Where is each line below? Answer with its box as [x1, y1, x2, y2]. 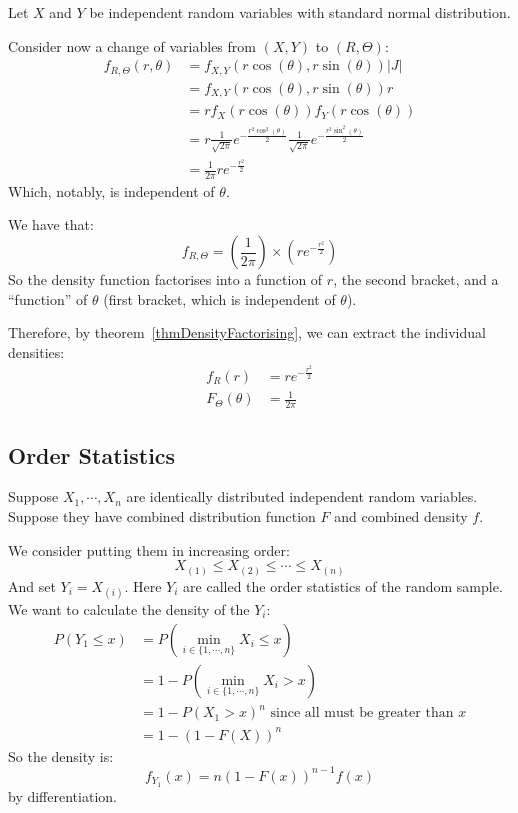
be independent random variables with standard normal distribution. [89, 2, 511, 22]
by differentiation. [8, 785, 117, 806]
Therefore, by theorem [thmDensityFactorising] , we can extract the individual [8, 322, 486, 343]
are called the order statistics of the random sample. [183, 575, 503, 596]
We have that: [8, 214, 94, 235]
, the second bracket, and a [333, 269, 499, 290]
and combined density [334, 506, 468, 527]
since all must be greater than [270, 706, 454, 721]
